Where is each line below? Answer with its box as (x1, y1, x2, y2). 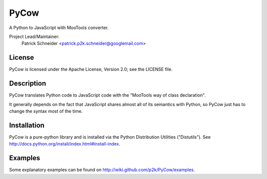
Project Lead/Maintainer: (9, 34, 59, 39)
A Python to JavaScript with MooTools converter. (9, 25, 109, 31)
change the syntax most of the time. (9, 108, 83, 114)
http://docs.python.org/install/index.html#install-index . (9, 141, 121, 147)
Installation (9, 121, 44, 129)
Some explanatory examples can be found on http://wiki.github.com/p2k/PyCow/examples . (9, 167, 195, 173)
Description (9, 79, 46, 88)
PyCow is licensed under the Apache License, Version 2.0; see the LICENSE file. (9, 67, 173, 72)
